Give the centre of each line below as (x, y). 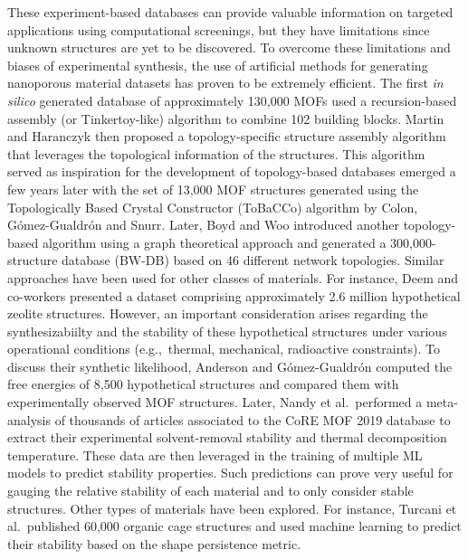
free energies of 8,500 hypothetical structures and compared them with (203, 384)
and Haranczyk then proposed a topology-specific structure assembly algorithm (227, 136)
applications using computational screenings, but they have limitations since (219, 29)
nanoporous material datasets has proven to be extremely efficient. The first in (225, 83)
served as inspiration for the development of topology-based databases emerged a (232, 171)
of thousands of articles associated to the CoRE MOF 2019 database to (253, 419)
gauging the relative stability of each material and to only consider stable (210, 491)
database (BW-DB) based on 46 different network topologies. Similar (253, 260)
